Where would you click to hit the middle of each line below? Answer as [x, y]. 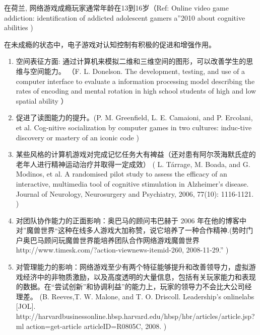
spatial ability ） [42, 100]
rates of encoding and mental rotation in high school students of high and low [136, 91]
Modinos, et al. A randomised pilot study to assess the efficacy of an [121, 174]
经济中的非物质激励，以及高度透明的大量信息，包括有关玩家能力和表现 [139, 276]
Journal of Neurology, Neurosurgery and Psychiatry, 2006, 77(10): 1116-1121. [135, 193]
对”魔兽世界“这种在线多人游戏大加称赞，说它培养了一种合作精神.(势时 [131, 230]
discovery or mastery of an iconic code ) [77, 137]
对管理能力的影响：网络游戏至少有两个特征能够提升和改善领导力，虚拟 [132, 267]
